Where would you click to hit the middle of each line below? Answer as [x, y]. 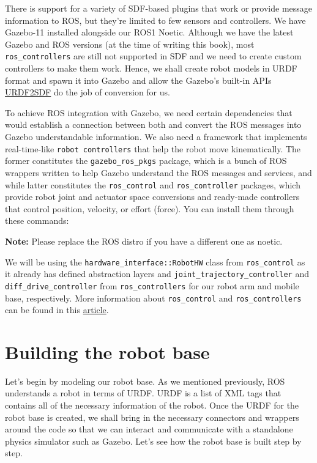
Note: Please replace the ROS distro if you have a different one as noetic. [144, 241]
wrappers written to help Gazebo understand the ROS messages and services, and [158, 172]
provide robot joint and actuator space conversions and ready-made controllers [152, 197]
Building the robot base [107, 351]
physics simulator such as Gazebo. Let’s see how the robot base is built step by [153, 441]
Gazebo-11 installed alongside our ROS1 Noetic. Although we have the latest [149, 32]
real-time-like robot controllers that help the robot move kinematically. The [153, 148]
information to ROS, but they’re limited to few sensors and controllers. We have [155, 20]
